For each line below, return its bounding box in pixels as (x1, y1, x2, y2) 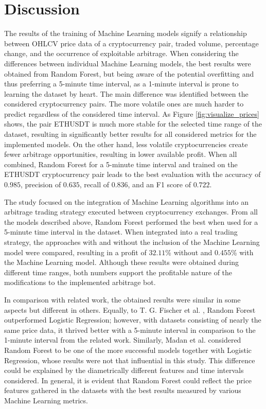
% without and (165, 246, 212, 257)
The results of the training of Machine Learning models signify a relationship (4, 28, 247, 39)
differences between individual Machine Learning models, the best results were (4, 58, 251, 68)
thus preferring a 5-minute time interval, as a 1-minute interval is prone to (4, 78, 239, 89)
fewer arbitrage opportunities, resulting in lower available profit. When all (4, 149, 237, 159)
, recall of (79, 179, 109, 190)
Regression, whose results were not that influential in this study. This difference (4, 354, 255, 365)
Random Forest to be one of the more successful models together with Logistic (4, 344, 252, 355)
